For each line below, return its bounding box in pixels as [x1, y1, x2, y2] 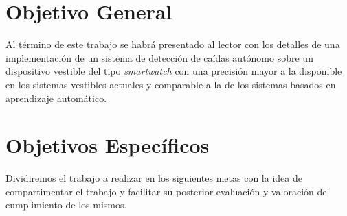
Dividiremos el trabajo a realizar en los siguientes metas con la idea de [5, 171, 302, 185]
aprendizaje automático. [5, 91, 107, 105]
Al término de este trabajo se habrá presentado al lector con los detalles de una [5, 37, 340, 51]
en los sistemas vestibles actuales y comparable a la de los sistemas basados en [5, 77, 336, 91]
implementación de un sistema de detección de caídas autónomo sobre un [5, 50, 313, 64]
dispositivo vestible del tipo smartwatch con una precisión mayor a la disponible [5, 64, 342, 78]
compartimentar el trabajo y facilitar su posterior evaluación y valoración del [5, 184, 330, 198]
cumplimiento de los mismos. [5, 197, 127, 212]
